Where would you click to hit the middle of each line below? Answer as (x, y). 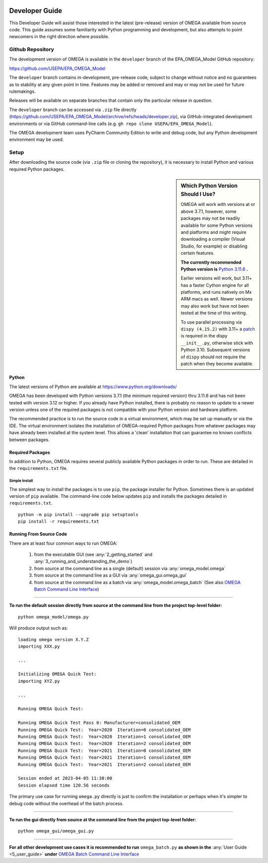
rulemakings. (22, 91)
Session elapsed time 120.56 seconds (64, 785)
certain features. (198, 253)
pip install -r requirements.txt (59, 522)
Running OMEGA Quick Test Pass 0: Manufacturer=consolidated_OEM (99, 723)
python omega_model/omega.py (53, 617)
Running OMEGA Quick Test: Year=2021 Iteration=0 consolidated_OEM (104, 750)
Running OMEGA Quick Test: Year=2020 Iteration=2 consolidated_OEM (104, 744)
